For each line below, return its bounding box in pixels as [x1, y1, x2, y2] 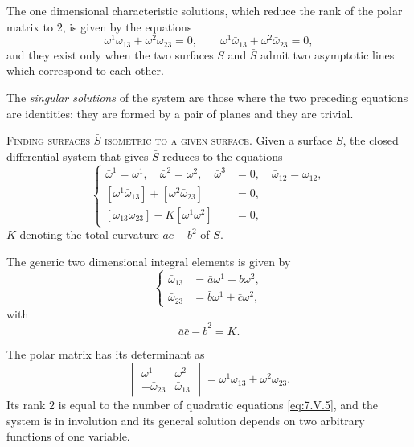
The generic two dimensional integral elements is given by [6, 252, 291, 269]
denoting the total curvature [19, 226, 159, 243]
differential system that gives [6, 147, 149, 164]
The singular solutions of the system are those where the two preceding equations [6, 88, 408, 105]
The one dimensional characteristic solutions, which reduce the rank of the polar [6, 2, 403, 18]
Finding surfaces [6, 132, 91, 149]
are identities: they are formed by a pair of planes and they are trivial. [6, 105, 354, 121]
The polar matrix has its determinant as [6, 346, 205, 363]
